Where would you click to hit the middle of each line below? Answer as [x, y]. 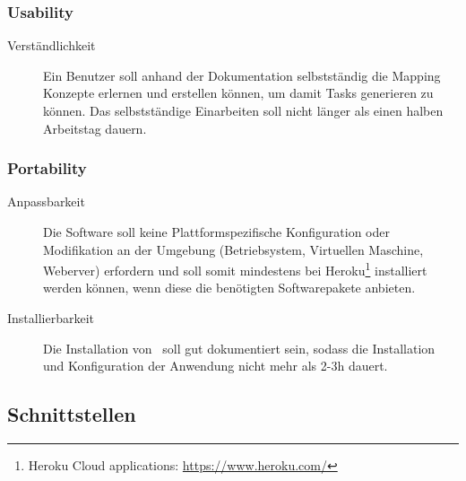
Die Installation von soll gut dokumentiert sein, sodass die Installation [239, 348]
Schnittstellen [72, 414]
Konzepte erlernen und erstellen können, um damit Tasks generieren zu [238, 93]
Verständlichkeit [52, 45]
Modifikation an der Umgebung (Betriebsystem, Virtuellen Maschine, [233, 249]
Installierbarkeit [51, 318]
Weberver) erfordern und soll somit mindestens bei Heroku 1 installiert [235, 269]
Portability [47, 168]
